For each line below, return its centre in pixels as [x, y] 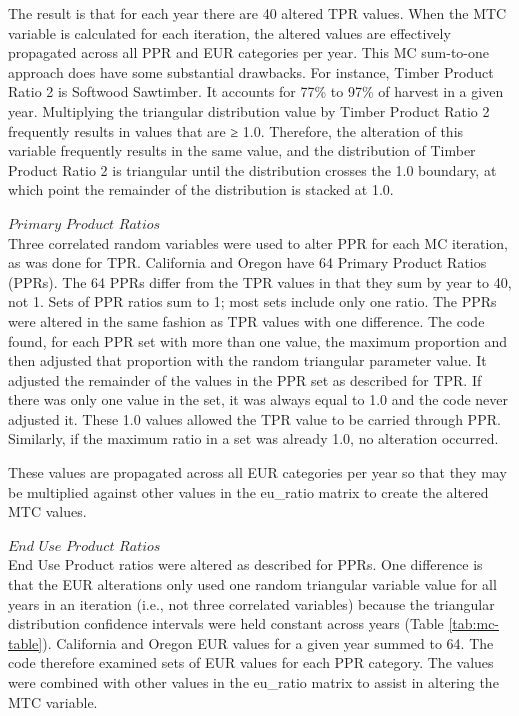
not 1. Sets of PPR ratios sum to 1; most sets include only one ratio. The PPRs [252, 301]
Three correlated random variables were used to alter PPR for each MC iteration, [258, 242]
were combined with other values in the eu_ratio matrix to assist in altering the [253, 682]
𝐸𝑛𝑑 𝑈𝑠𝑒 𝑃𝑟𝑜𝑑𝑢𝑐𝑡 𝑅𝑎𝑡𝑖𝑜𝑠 [84, 546]
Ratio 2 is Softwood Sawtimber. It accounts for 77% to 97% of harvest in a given [256, 91]
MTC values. [47, 511]
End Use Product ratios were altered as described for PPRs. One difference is [245, 564]
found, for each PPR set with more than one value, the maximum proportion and [258, 340]
